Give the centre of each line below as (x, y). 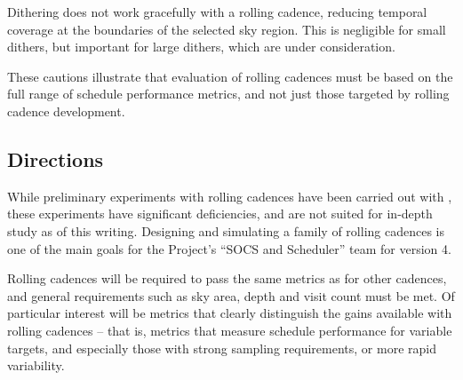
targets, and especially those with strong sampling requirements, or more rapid (222, 348)
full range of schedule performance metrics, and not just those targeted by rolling (228, 94)
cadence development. (66, 111)
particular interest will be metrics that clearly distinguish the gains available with (230, 313)
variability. (36, 365)
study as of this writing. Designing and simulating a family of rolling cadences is (226, 230)
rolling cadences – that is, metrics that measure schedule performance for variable (230, 330)
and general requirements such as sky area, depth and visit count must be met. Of (231, 295)
